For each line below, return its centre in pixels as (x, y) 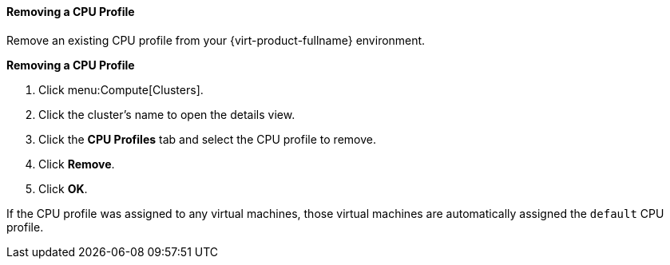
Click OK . (63, 188)
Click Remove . (77, 164)
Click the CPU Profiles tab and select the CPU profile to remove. (207, 139)
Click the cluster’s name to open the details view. (167, 114)
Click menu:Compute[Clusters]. (121, 89)
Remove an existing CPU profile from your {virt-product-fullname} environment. (216, 40)
